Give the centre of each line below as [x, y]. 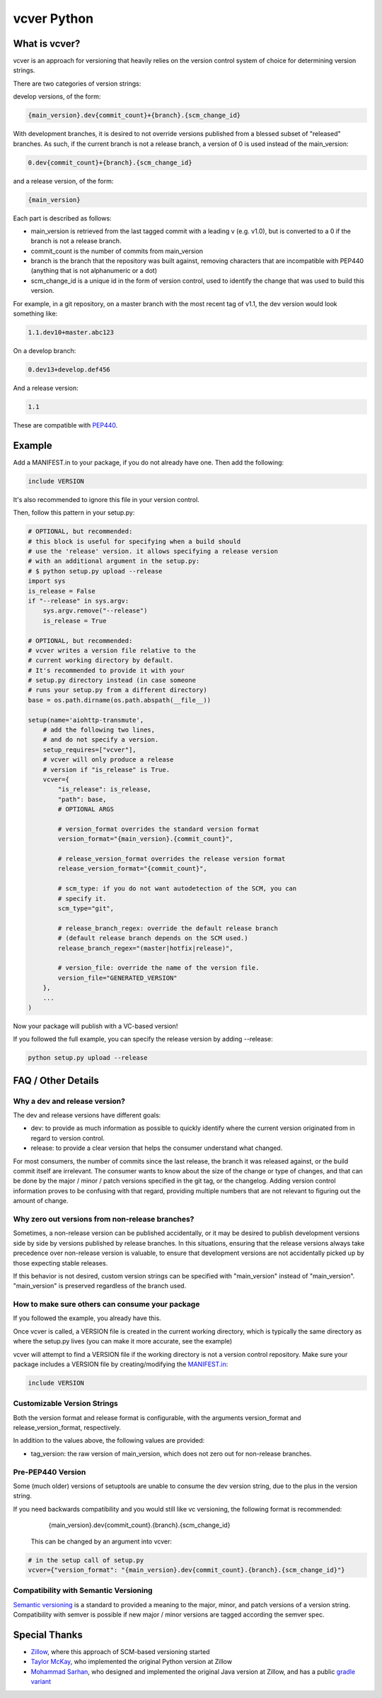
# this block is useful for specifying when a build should [134, 541]
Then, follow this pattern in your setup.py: [74, 513]
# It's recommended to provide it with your [106, 670]
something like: [35, 314]
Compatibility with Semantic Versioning [83, 1590]
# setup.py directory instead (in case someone [112, 680]
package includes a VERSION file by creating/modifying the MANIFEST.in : [121, 1364]
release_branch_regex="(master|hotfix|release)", [145, 948]
